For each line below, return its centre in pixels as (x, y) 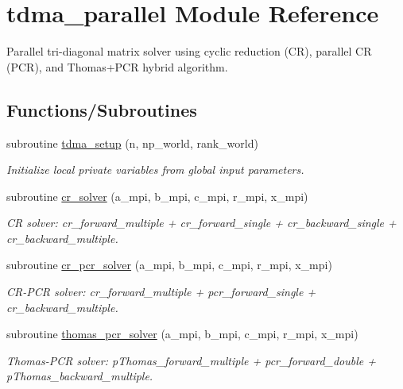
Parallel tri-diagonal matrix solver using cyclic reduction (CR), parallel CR (189, 51)
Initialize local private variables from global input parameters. (155, 169)
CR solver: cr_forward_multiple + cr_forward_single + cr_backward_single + (201, 223)
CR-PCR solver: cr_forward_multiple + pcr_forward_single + (161, 292)
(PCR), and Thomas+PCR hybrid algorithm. (117, 66)
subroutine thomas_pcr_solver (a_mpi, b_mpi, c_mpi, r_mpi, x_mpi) (182, 334)
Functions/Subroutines (102, 109)
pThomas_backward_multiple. (80, 376)
